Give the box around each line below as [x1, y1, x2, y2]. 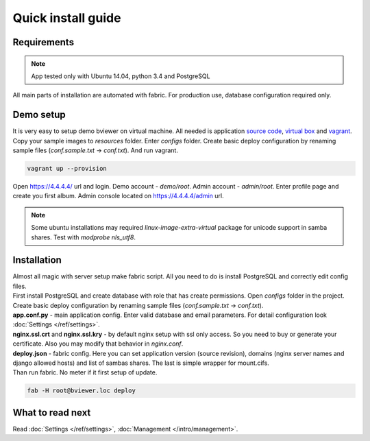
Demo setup [12, 109, 66, 121]
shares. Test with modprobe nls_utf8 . [31, 233, 136, 241]
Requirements [12, 36, 75, 48]
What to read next [12, 407, 91, 418]
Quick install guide [12, 10, 121, 25]
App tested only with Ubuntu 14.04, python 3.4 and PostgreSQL [31, 72, 210, 80]
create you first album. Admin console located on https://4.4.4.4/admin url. [12, 192, 224, 200]
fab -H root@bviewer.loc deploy [27, 387, 136, 394]
